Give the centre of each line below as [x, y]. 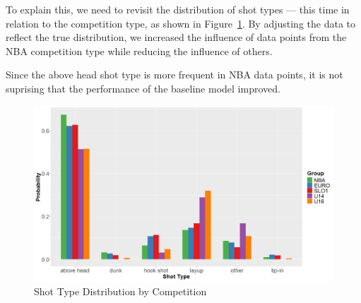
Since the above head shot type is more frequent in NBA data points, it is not [174, 75]
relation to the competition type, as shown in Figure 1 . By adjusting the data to [181, 23]
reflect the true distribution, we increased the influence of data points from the [176, 37]
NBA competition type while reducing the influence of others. [139, 50]
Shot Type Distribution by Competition [120, 291]
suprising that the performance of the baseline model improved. [143, 88]
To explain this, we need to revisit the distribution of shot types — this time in [178, 9]
